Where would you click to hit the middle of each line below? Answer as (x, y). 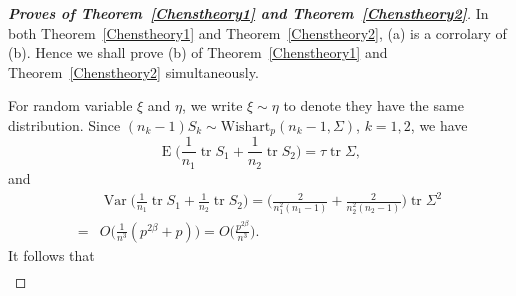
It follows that (51, 254)
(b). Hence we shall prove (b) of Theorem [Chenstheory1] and (198, 52)
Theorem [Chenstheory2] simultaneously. (133, 71)
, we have (439, 124)
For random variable (70, 105)
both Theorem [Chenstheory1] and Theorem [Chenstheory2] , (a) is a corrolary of (257, 32)
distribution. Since (64, 124)
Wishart (245, 126)
